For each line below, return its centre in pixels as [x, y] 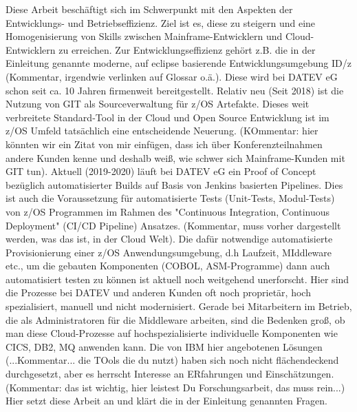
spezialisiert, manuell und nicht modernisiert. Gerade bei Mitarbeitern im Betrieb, [179, 306]
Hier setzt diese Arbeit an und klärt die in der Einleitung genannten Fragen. [166, 401]
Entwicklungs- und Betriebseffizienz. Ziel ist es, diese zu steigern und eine [161, 22]
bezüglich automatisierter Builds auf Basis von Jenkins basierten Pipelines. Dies [174, 184]
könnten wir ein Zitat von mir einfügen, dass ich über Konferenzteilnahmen [164, 144]
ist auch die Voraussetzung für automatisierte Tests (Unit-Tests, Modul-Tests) [170, 198]
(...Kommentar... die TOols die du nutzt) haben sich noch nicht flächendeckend [172, 360]
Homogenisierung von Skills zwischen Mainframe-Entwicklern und [144, 36]
